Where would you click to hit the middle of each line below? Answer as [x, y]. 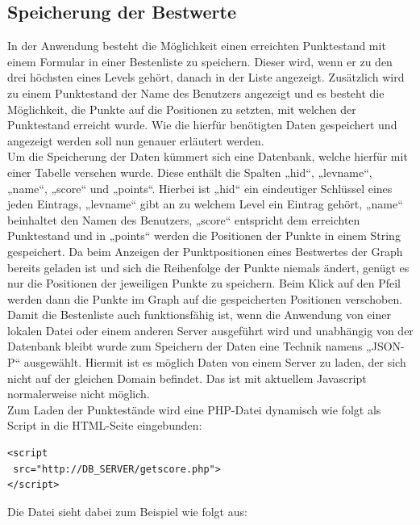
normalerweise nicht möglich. [79, 394]
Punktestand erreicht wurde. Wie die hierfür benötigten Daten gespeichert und [202, 125]
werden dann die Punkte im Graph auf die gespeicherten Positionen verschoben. [205, 298]
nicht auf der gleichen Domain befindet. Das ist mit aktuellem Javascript [187, 378]
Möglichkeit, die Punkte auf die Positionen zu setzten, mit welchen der [182, 109]
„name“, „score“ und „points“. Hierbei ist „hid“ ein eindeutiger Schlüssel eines [200, 188]
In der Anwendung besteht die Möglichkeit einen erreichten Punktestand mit [197, 46]
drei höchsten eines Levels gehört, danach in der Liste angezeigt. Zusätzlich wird [206, 77]
